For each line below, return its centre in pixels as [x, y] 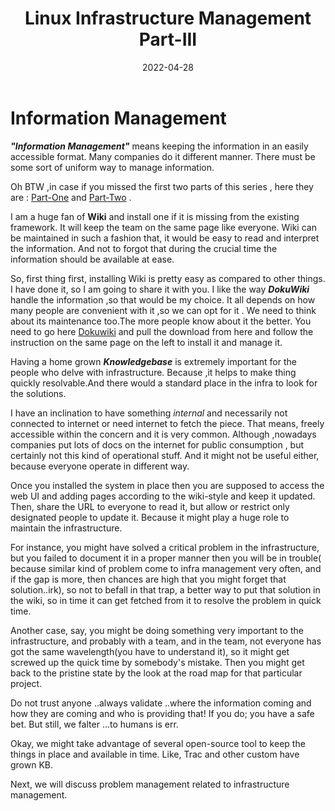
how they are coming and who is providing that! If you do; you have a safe [162, 713]
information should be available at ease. [92, 259]
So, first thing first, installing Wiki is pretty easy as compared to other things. [168, 278]
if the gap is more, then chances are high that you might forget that [148, 579]
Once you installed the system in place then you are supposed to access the [167, 485]
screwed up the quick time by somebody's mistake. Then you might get [157, 662]
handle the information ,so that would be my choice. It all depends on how [163, 299]
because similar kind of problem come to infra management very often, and [166, 568]
